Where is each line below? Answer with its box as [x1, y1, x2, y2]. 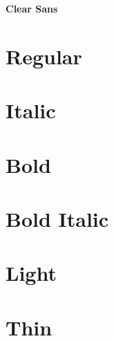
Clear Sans [6, 1, 58, 15]
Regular [6, 42, 82, 70]
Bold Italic [6, 204, 109, 232]
